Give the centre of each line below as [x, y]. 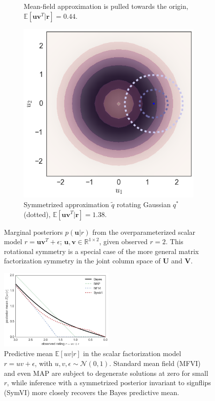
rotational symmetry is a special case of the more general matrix [102, 251]
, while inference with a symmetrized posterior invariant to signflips [109, 383]
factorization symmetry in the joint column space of [82, 261]
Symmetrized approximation [67, 204]
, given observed [124, 241]
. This [174, 241]
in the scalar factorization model [132, 353]
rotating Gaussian [143, 204]
